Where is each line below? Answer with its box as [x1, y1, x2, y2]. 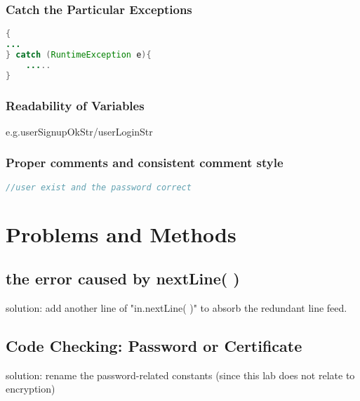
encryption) [6, 381, 55, 396]
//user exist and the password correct [6, 182, 192, 192]
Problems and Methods [6, 219, 236, 248]
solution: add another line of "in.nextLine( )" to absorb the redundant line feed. [6, 301, 347, 315]
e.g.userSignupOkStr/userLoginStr [6, 124, 153, 138]
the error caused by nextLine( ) [6, 268, 240, 289]
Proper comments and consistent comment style [6, 154, 284, 171]
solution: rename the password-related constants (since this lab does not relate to [6, 367, 355, 382]
